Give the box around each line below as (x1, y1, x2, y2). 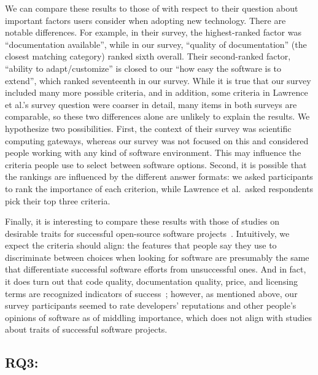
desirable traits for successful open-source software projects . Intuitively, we (5, 226, 290, 239)
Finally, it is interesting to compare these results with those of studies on (5, 215, 279, 228)
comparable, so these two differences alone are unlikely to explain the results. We (5, 110, 310, 123)
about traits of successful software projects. (5, 323, 168, 336)
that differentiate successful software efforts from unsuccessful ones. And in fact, (5, 263, 306, 276)
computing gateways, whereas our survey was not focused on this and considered (5, 134, 309, 147)
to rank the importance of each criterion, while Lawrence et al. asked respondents (5, 182, 313, 195)
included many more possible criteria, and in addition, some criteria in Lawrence (5, 86, 308, 99)
